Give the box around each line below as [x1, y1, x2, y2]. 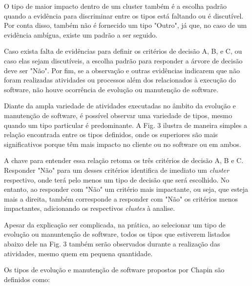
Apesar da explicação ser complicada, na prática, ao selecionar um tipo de [4, 219, 226, 229]
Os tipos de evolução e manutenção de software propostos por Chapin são [4, 265, 225, 275]
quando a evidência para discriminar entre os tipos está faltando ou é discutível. [4, 10, 244, 20]
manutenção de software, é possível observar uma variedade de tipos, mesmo [4, 110, 232, 120]
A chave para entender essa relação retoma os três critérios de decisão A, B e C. [4, 155, 244, 165]
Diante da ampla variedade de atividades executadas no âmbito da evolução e [4, 101, 236, 111]
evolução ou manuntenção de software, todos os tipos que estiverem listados [4, 229, 231, 239]
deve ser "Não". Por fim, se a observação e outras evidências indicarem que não [4, 65, 240, 75]
